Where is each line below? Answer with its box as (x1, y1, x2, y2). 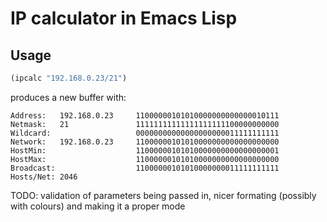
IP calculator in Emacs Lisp (10, 7, 238, 30)
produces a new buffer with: (10, 91, 127, 103)
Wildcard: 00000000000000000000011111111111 (10, 128, 280, 138)
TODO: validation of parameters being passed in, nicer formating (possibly (10, 189, 317, 201)
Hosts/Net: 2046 (10, 172, 78, 182)
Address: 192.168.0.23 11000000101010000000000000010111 (10, 110, 280, 121)
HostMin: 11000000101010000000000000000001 (10, 145, 280, 156)
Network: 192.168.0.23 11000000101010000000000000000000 (10, 137, 280, 147)
